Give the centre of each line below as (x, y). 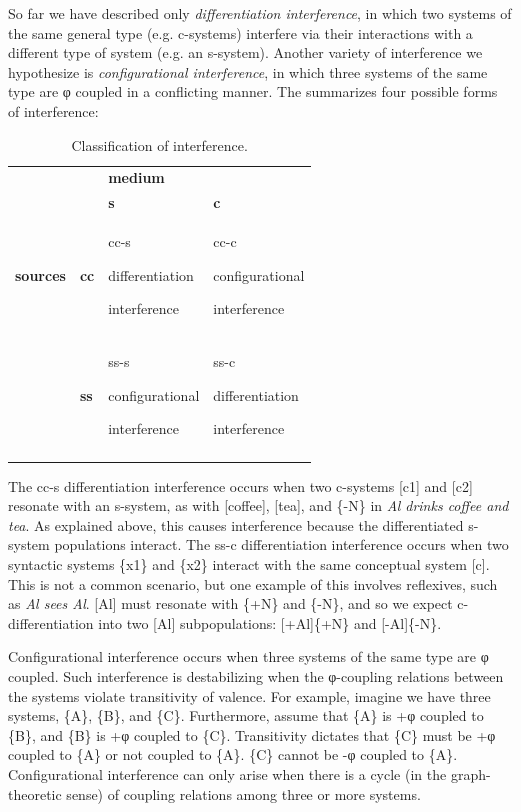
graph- (470, 773)
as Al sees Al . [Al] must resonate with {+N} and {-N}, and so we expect (230, 603)
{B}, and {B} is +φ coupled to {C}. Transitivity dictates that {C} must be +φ (252, 734)
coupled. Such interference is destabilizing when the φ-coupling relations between (256, 676)
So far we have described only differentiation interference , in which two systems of (260, 13)
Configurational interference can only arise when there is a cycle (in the (227, 773)
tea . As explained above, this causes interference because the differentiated (236, 524)
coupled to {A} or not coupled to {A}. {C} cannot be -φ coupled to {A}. (233, 754)
